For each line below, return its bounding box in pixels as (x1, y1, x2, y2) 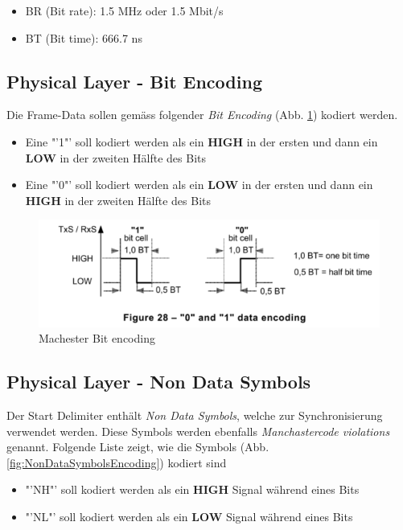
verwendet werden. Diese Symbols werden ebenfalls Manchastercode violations (6, 422, 390, 439)
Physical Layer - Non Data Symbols (6, 369, 311, 394)
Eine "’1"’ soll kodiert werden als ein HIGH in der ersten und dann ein (25, 133, 378, 150)
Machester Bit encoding (39, 330, 155, 347)
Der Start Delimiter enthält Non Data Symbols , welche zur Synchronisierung (6, 406, 383, 423)
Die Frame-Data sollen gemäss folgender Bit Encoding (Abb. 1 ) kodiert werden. (6, 106, 398, 123)
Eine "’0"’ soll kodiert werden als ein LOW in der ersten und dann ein (25, 176, 373, 193)
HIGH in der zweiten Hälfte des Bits (25, 191, 212, 208)
